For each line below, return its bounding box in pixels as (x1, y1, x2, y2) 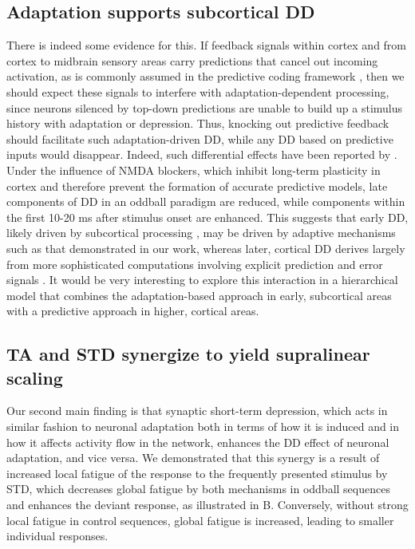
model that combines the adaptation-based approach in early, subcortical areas (6, 286, 392, 303)
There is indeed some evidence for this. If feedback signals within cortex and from (6, 37, 407, 53)
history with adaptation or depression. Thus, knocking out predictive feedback (6, 115, 389, 132)
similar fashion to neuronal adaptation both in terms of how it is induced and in (6, 418, 400, 435)
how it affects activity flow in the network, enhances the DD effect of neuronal (6, 433, 389, 450)
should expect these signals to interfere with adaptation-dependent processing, (6, 83, 389, 100)
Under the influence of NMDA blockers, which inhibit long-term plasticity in (6, 161, 381, 178)
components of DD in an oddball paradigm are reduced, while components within (6, 193, 405, 210)
